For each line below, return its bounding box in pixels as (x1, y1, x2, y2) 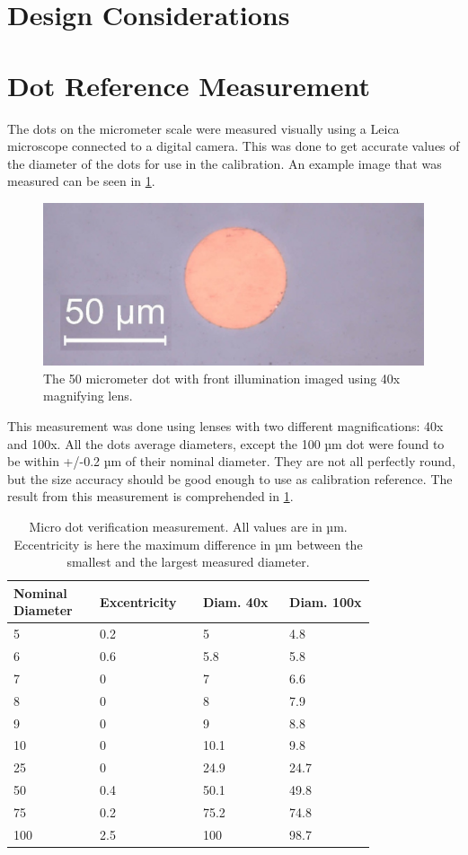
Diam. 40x (202, 592, 269, 611)
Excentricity (100, 592, 177, 611)
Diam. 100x (289, 592, 362, 611)
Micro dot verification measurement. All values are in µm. (29, 516, 348, 535)
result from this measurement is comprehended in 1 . (7, 487, 294, 506)
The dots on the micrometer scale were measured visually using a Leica (7, 119, 400, 137)
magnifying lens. (43, 386, 133, 405)
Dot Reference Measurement (7, 66, 370, 103)
